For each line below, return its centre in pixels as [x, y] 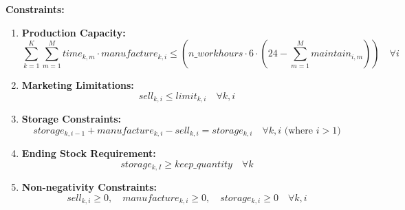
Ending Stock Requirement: [89, 153]
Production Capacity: [74, 32]
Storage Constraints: [72, 119]
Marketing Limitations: [78, 85]
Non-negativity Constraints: [89, 187]
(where [299, 130]
